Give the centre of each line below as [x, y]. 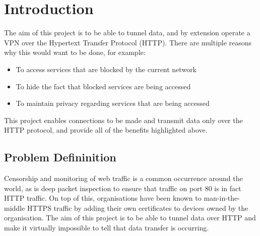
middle [15, 208]
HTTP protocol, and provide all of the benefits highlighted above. [106, 130]
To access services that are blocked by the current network [106, 69]
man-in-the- [222, 198]
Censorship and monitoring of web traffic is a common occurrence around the [123, 178]
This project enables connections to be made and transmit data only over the [123, 120]
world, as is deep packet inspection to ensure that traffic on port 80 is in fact [123, 188]
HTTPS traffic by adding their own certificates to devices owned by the [138, 208]
